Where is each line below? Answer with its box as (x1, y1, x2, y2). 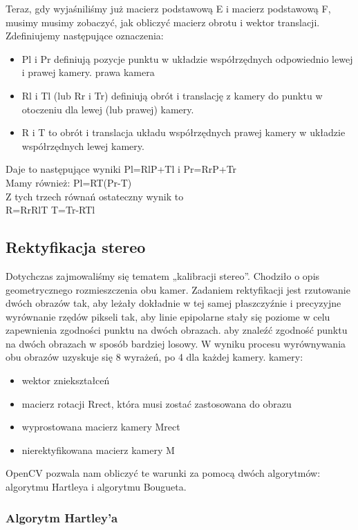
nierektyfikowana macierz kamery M (21, 442, 175, 457)
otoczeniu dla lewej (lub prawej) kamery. (21, 102, 194, 116)
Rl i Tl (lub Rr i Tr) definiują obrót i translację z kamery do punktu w (21, 88, 323, 102)
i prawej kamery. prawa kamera (21, 65, 155, 79)
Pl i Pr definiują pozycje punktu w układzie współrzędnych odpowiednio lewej (21, 51, 353, 66)
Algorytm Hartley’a (6, 509, 118, 526)
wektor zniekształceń (21, 373, 110, 388)
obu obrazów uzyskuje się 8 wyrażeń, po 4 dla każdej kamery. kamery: (6, 350, 303, 364)
